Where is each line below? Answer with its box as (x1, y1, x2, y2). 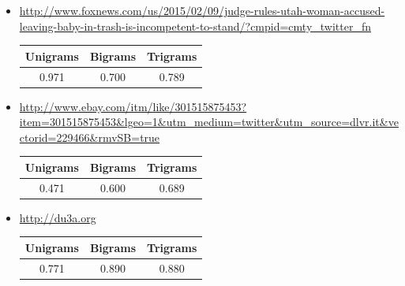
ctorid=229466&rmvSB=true (19, 128, 160, 145)
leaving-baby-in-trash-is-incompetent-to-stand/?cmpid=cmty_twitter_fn (19, 17, 372, 34)
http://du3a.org (19, 209, 96, 225)
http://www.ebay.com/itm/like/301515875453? (19, 98, 247, 114)
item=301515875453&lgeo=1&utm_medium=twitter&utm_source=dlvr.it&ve (19, 113, 399, 130)
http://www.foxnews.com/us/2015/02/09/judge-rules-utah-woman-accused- (19, 2, 385, 18)
